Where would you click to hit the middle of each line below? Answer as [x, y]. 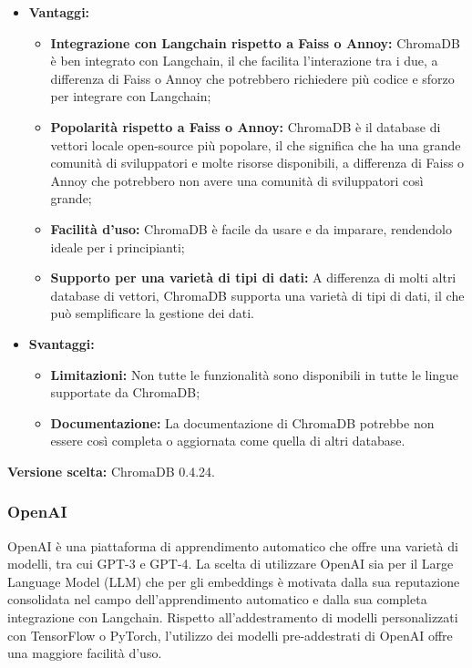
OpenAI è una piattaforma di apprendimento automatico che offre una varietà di [233, 545]
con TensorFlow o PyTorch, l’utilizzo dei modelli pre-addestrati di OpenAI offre [230, 635]
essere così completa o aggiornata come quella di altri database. [228, 441]
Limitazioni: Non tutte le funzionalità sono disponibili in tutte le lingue [255, 374]
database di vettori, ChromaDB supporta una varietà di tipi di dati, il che [257, 295]
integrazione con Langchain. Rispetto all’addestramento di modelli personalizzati [233, 617]
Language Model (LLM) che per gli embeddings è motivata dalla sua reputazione [234, 581]
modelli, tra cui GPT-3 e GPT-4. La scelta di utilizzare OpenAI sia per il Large [231, 564]
